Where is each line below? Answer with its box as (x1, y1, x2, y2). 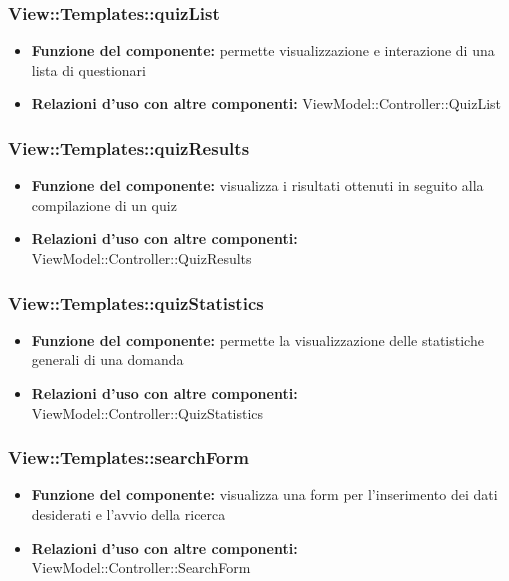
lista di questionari (31, 59, 146, 80)
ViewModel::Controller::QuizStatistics (31, 402, 264, 423)
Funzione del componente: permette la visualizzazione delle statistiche (31, 329, 484, 350)
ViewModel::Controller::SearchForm (31, 557, 251, 578)
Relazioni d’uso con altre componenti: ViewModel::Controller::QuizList (31, 93, 502, 114)
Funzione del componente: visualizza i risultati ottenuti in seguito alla (31, 175, 484, 196)
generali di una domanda (31, 349, 184, 370)
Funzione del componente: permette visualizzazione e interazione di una (31, 40, 495, 61)
